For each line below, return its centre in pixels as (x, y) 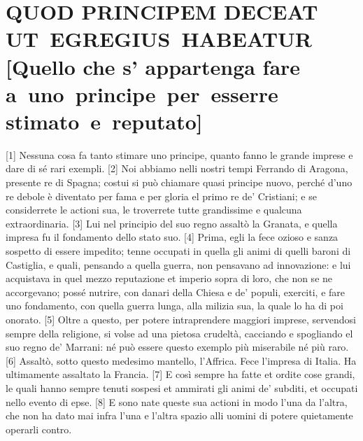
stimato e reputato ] (104, 121)
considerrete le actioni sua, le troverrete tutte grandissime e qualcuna (154, 210)
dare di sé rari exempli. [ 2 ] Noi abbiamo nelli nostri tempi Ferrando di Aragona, (177, 168)
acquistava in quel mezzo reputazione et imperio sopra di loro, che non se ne (169, 278)
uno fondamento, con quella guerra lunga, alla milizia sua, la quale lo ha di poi (175, 306)
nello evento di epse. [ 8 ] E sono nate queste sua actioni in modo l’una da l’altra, (177, 401)
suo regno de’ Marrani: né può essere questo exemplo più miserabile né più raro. (177, 347)
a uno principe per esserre (142, 93)
